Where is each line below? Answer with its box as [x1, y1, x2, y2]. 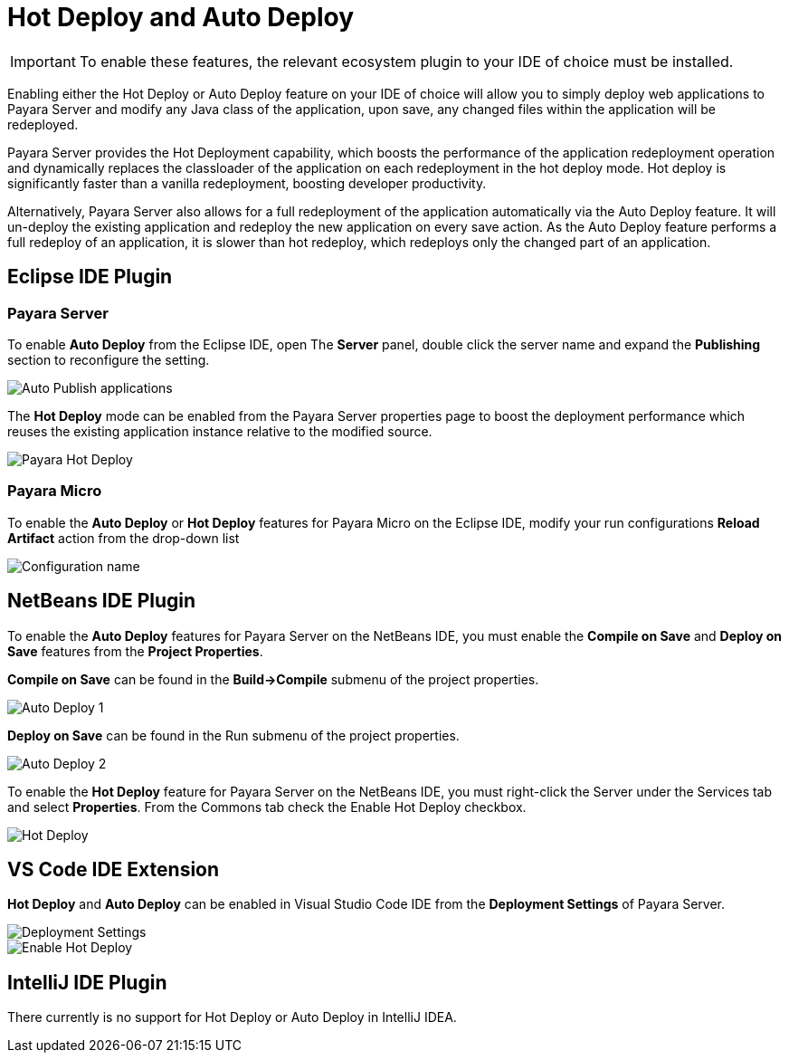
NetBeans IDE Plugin [7, 589, 196, 613]
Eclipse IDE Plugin [7, 265, 173, 289]
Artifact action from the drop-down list [7, 530, 240, 546]
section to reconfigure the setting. [7, 351, 210, 368]
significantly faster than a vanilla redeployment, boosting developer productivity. [7, 175, 487, 191]
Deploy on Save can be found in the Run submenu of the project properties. [7, 727, 460, 743]
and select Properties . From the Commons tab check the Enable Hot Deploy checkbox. [7, 798, 527, 815]
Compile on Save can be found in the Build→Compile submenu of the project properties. [7, 671, 539, 687]
